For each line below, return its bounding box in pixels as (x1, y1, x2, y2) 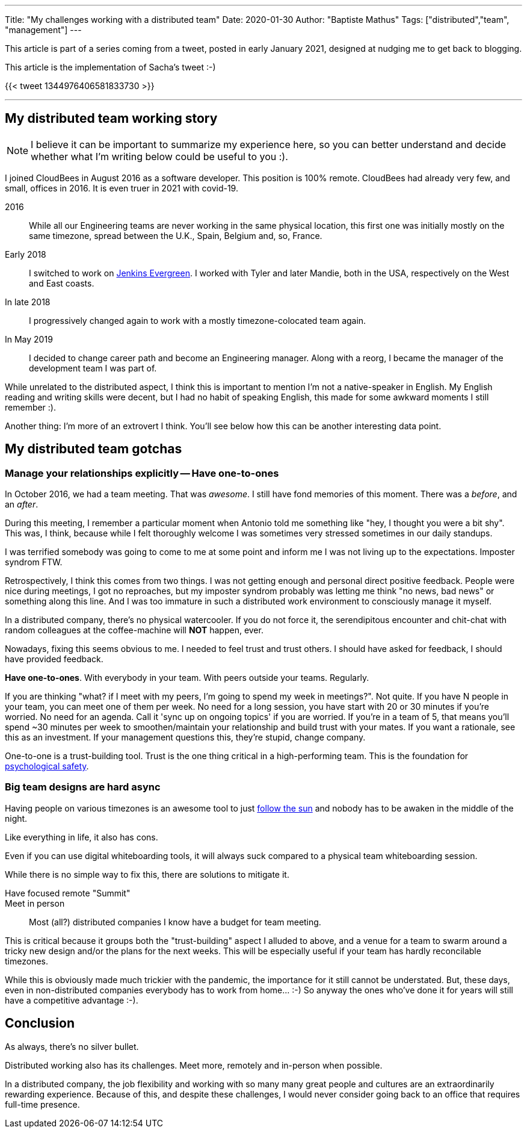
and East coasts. (29, 278, 94, 288)
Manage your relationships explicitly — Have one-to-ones (5, 467, 279, 479)
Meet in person (5, 898, 65, 908)
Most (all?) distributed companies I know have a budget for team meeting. (29, 916, 321, 927)
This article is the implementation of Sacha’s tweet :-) (5, 62, 216, 72)
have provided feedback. (5, 654, 103, 665)
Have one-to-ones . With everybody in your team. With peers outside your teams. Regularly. (5, 672, 369, 683)
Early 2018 (5, 249, 46, 259)
